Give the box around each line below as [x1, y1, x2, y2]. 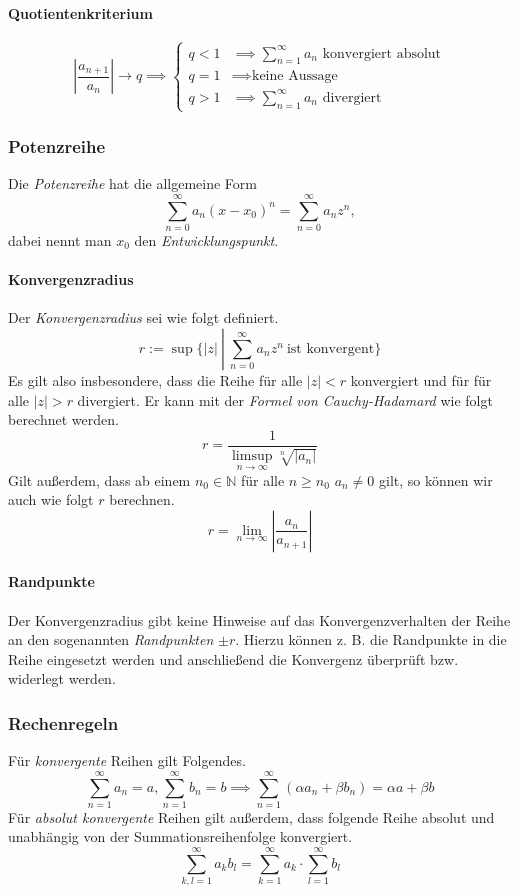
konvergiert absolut [322, 46, 442, 61]
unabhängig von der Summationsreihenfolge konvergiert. [8, 826, 353, 847]
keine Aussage [252, 69, 338, 84]
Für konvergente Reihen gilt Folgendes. [8, 750, 246, 771]
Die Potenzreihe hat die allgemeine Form [8, 173, 257, 194]
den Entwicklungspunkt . [134, 229, 279, 250]
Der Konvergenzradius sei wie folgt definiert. [8, 307, 279, 328]
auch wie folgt [8, 489, 94, 510]
